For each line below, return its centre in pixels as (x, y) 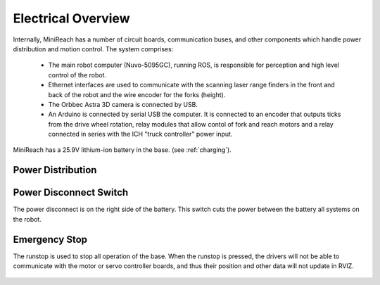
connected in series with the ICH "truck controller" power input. (140, 134)
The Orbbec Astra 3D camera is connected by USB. (123, 104)
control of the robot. (77, 75)
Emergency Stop (50, 239)
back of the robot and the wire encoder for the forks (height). (137, 94)
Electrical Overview (71, 18)
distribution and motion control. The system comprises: (93, 49)
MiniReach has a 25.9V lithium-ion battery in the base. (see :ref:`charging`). (122, 150)
